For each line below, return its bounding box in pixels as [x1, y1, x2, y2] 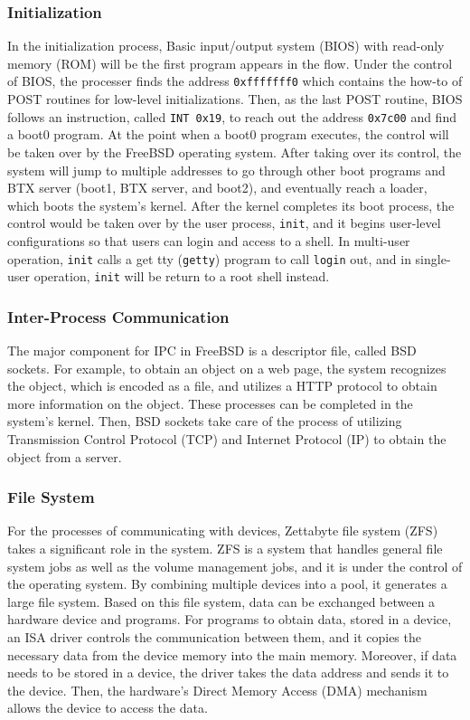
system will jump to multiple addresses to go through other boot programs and [7, 160, 446, 179]
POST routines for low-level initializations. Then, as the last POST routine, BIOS [7, 90, 463, 109]
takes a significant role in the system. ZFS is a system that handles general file [7, 539, 443, 558]
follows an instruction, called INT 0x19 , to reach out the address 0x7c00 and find [7, 107, 456, 126]
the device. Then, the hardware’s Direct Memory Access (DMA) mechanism [7, 680, 428, 699]
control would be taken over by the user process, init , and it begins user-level [7, 213, 441, 232]
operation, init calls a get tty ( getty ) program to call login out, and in [7, 249, 411, 268]
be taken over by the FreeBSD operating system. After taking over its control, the [7, 142, 462, 161]
